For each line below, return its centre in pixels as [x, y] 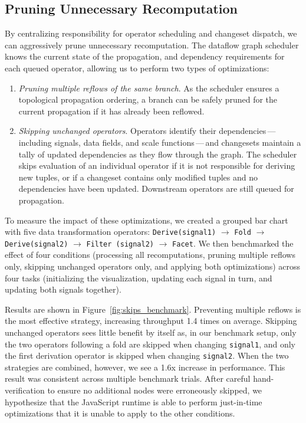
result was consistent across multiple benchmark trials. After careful [128, 378]
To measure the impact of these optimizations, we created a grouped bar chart [147, 220]
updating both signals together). [63, 289]
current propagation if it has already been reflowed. [111, 111]
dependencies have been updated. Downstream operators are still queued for [156, 188]
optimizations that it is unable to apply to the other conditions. [120, 413]
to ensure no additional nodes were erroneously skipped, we [155, 390]
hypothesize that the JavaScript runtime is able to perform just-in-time [134, 401]
